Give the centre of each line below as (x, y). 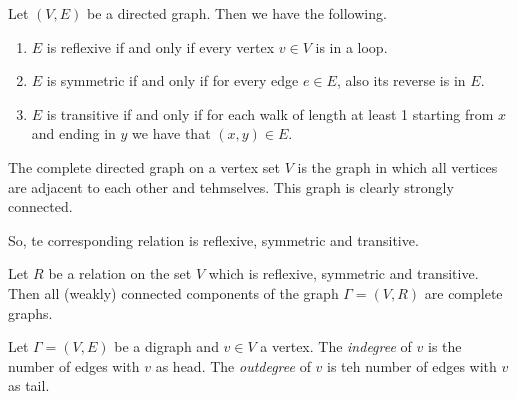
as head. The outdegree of (233, 365)
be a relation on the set (120, 273)
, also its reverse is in (401, 80)
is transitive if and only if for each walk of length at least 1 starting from (270, 113)
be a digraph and (166, 346)
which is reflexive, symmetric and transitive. (343, 273)
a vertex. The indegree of (336, 346)
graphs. (30, 312)
